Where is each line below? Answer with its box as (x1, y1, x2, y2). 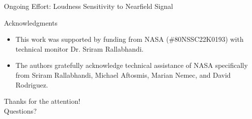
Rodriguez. (15, 79, 48, 89)
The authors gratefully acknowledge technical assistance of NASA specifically (15, 60, 248, 70)
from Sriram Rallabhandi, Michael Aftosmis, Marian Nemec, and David (15, 69, 231, 80)
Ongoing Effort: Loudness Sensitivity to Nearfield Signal (4, 1, 173, 11)
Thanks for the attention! (4, 96, 81, 106)
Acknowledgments (4, 17, 57, 28)
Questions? (4, 105, 37, 116)
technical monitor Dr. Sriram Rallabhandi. (15, 43, 144, 54)
